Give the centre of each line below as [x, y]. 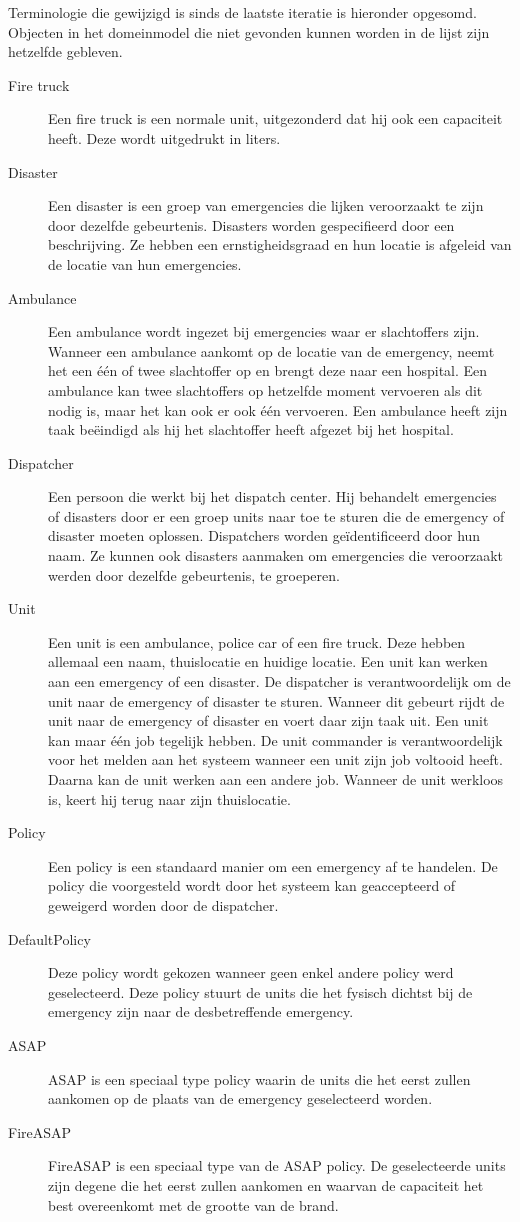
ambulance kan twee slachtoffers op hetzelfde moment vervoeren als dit [265, 389]
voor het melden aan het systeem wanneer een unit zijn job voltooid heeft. [275, 759]
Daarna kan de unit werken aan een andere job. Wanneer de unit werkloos [276, 779]
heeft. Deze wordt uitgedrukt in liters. [164, 137]
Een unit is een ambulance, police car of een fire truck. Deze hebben [257, 641]
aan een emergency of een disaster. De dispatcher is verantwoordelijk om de [279, 681]
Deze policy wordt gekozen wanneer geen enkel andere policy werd [251, 972]
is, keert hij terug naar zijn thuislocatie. [169, 798]
